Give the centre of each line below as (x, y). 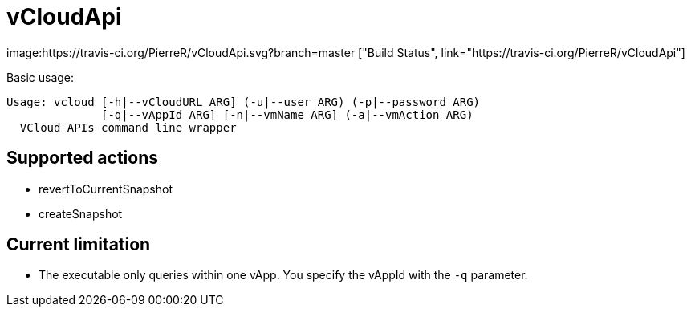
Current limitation (79, 245)
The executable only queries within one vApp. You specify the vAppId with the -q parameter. (283, 275)
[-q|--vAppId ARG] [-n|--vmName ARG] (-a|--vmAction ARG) (287, 114)
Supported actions (82, 158)
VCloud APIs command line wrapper (128, 127)
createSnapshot (81, 213)
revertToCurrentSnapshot (106, 189)
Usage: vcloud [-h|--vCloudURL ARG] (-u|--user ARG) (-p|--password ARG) (244, 102)
